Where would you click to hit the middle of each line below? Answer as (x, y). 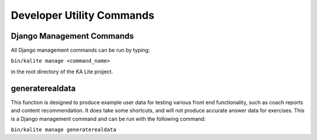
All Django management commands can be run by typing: (80, 50)
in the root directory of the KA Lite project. (62, 71)
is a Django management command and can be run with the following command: (108, 119)
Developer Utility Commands (83, 15)
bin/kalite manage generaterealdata (64, 129)
